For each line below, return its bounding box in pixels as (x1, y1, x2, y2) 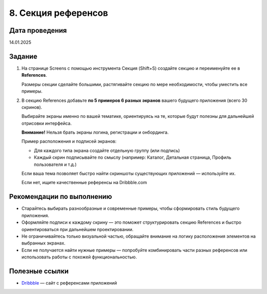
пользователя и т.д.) (34, 161, 77, 167)
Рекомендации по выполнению (9, 193, 112, 201)
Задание (9, 52, 38, 60)
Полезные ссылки (9, 267, 69, 275)
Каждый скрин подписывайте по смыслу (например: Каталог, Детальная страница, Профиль (34, 154, 232, 160)
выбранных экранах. (21, 240, 66, 246)
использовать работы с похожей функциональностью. (21, 254, 137, 260)
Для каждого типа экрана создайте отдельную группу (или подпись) (34, 147, 180, 153)
